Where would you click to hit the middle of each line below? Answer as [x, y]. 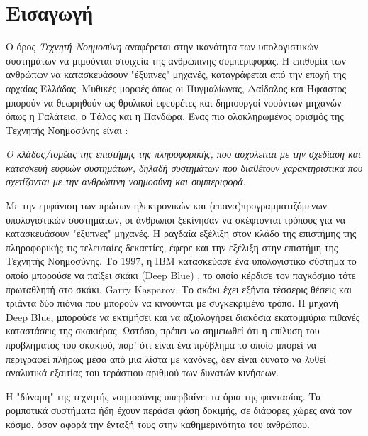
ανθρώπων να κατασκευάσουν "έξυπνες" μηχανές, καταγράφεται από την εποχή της [176, 74]
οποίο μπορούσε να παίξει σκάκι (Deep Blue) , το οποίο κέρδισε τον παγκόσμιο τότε [181, 275]
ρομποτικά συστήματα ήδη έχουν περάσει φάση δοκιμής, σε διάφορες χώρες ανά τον [179, 410]
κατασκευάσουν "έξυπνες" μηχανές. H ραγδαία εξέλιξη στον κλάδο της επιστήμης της [181, 233]
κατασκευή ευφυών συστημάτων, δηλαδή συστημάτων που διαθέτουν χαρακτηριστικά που [184, 167]
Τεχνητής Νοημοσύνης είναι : [67, 130]
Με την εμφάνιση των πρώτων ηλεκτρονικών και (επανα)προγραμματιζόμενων [166, 206]
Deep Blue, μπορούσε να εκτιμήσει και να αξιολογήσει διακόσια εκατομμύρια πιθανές [183, 316]
